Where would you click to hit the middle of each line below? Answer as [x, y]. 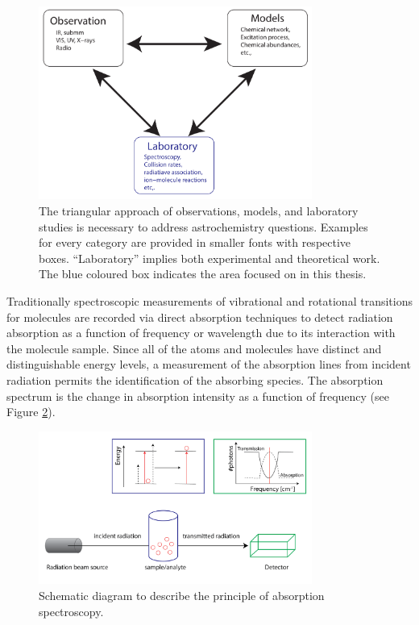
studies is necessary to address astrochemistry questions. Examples [203, 226]
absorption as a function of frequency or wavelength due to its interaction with [201, 333]
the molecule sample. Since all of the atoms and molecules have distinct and [194, 348]
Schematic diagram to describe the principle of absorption [182, 596]
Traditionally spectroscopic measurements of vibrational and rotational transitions [209, 300]
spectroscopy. [71, 611]
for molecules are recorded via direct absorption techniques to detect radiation [200, 317]
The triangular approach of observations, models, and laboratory [199, 210]
